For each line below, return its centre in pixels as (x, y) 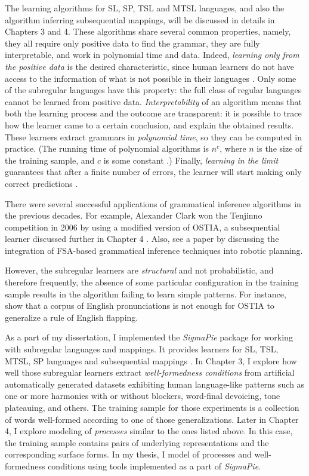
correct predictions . (41, 183)
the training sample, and (50, 160)
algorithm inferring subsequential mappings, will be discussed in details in (140, 19)
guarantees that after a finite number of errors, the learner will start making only (153, 172)
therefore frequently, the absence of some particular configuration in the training (152, 282)
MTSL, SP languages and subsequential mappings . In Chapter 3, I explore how (151, 360)
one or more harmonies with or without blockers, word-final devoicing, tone (143, 396)
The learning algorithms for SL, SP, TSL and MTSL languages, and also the (145, 8)
